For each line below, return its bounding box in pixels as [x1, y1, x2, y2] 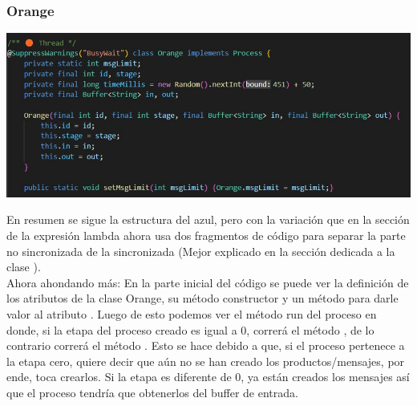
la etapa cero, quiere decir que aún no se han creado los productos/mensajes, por [6, 352, 405, 369]
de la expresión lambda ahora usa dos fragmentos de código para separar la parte [6, 227, 406, 244]
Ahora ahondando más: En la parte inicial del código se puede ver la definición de [6, 274, 409, 290]
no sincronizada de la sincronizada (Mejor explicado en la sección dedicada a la [6, 242, 395, 259]
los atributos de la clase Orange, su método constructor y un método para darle [6, 290, 399, 307]
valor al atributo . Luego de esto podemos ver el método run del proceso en [6, 306, 377, 323]
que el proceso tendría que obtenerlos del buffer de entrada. [6, 384, 298, 400]
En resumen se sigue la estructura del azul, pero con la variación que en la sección [6, 211, 410, 228]
